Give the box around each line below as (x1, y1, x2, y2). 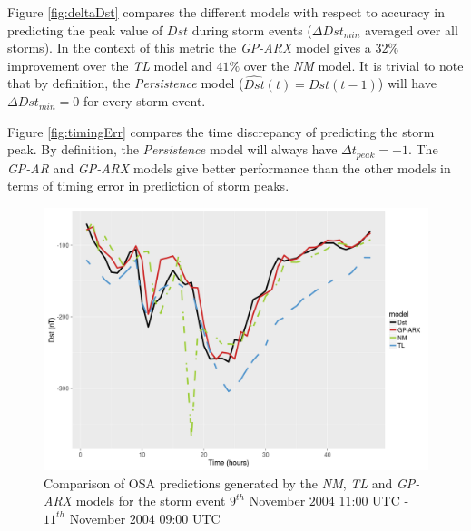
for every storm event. (83, 92, 206, 111)
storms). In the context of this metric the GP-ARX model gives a (7, 38, 371, 57)
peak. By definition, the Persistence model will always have (7, 140, 338, 159)
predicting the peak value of (7, 20, 163, 39)
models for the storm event (75, 491, 226, 510)
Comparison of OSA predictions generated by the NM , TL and (44, 473, 393, 492)
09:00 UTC (159, 508, 221, 527)
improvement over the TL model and (7, 55, 212, 74)
